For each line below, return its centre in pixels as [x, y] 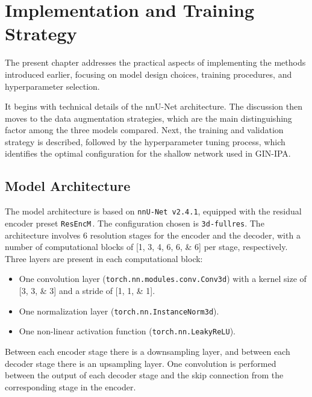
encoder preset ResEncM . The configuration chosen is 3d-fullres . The [135, 223]
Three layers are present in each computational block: [104, 258]
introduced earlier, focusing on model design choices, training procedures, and [148, 74]
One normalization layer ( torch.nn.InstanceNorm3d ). [119, 311]
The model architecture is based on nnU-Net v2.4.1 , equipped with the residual [153, 211]
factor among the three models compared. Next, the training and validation [144, 130]
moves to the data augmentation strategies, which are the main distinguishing [148, 118]
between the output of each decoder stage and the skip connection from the [144, 375]
